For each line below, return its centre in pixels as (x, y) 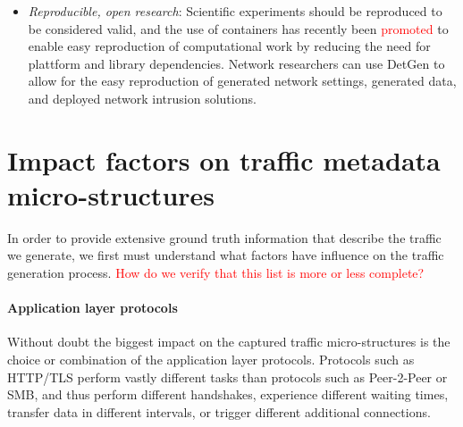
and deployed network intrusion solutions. (142, 98)
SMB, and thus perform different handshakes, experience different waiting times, (228, 394)
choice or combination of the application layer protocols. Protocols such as (211, 360)
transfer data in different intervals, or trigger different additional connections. (219, 411)
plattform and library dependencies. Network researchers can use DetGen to (236, 63)
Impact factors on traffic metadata (224, 159)
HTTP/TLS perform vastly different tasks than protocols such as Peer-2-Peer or (227, 377)
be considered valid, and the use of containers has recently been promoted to (238, 28)
